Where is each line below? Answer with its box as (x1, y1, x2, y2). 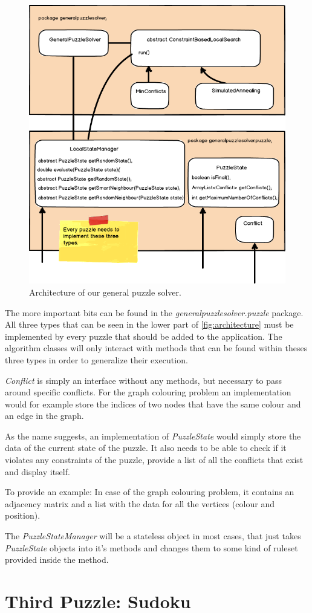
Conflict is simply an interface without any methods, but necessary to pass (5, 374, 282, 386)
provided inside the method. (5, 553, 109, 566)
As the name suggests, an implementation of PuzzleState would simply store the (5, 429, 301, 442)
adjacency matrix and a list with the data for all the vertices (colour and (5, 497, 275, 510)
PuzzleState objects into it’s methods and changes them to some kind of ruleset (5, 541, 298, 554)
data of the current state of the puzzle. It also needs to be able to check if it (5, 441, 287, 454)
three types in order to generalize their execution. (5, 353, 188, 366)
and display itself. (5, 465, 70, 478)
